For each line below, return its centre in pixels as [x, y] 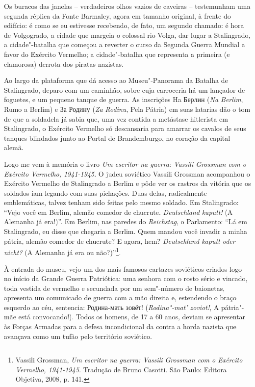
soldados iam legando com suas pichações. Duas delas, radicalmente [105, 193]
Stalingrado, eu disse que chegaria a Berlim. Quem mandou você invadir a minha [126, 231]
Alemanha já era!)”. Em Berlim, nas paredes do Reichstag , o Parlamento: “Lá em [126, 221]
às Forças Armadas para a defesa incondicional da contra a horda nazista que [120, 326]
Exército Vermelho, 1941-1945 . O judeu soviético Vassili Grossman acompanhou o [127, 173]
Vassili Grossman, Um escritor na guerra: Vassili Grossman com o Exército [129, 360]
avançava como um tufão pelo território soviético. [78, 336]
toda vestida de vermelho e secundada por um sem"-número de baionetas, [115, 288]
